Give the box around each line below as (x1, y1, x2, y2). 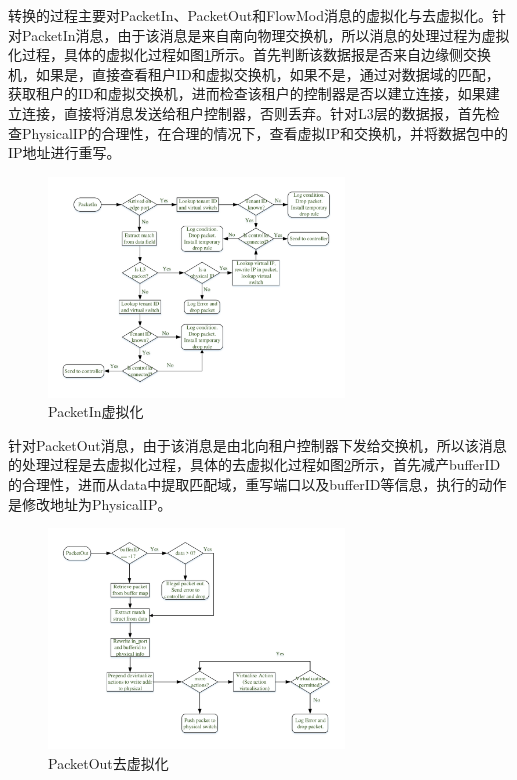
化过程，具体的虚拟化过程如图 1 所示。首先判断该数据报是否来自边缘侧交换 (8, 44, 491, 65)
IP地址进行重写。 (8, 142, 121, 163)
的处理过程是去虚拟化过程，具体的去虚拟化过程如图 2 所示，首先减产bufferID (8, 454, 501, 475)
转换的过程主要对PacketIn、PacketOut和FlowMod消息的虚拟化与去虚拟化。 (8, 5, 492, 25)
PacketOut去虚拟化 (48, 752, 169, 773)
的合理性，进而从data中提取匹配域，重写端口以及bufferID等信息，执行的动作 (8, 473, 507, 494)
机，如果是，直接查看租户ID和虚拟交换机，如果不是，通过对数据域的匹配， (8, 63, 500, 84)
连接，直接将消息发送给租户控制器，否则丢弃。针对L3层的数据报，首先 (21, 102, 486, 123)
